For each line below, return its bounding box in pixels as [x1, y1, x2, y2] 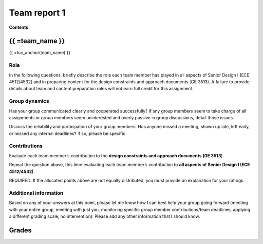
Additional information [9, 189, 64, 196]
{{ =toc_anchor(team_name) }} [9, 50, 71, 56]
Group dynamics [9, 98, 50, 105]
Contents [9, 24, 29, 30]
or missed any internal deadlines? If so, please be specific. [9, 131, 127, 136]
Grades [9, 226, 32, 234]
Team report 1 [9, 7, 66, 18]
